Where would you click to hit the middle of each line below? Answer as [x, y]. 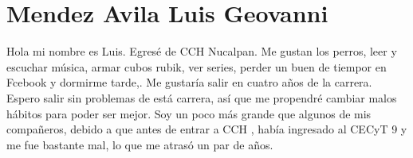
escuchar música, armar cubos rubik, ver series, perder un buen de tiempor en [197, 66]
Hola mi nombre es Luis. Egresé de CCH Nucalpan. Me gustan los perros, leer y [202, 51]
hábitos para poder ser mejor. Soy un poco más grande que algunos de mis [189, 113]
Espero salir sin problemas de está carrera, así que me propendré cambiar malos [202, 97]
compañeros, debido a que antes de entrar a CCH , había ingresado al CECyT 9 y [207, 129]
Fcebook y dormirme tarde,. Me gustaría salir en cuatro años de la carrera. [189, 82]
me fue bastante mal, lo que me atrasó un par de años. [140, 144]
